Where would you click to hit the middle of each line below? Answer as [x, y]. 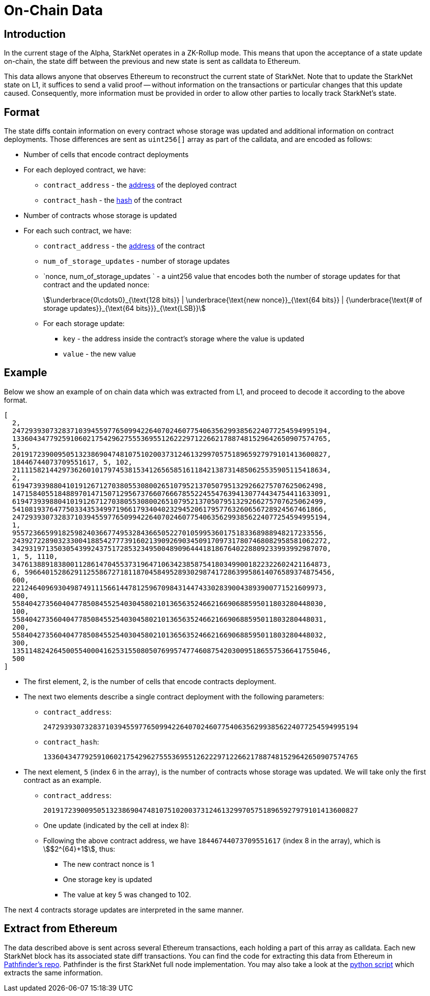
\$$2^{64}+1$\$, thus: [79, 849]
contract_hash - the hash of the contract [113, 200]
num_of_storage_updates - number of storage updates [137, 261]
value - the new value [100, 354]
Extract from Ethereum [61, 929]
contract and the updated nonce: [97, 285]
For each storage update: [84, 324]
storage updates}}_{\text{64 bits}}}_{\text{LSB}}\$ [125, 308]
